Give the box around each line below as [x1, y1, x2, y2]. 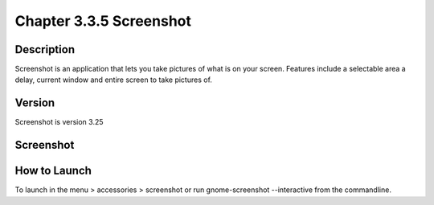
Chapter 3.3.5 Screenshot [14, 12, 192, 30]
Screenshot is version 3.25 [14, 117, 104, 127]
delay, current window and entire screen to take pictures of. [14, 75, 213, 84]
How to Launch [14, 164, 92, 178]
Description [14, 43, 76, 56]
